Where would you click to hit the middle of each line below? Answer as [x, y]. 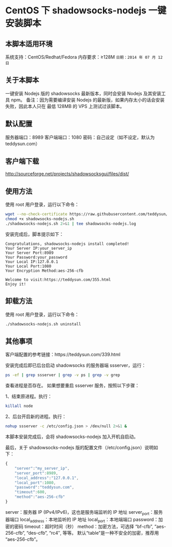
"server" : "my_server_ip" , [42, 468]
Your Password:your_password [36, 257]
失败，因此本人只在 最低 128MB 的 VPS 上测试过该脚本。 [65, 106]
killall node [19, 406]
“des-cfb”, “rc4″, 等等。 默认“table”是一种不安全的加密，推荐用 [93, 533]
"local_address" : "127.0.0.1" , [47, 478]
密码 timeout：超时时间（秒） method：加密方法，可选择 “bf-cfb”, [84, 527]
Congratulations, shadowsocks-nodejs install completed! [67, 244]
